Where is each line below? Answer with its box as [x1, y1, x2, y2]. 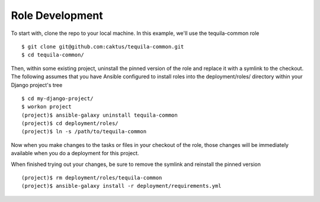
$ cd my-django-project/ [21, 95, 94, 102]
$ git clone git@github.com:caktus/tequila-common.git [21, 43, 184, 50]
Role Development [11, 9, 103, 22]
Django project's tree [11, 81, 63, 88]
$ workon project [21, 104, 72, 110]
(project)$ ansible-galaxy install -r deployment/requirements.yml [21, 182, 222, 190]
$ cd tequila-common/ [21, 52, 84, 59]
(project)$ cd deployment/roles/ [21, 120, 119, 127]
